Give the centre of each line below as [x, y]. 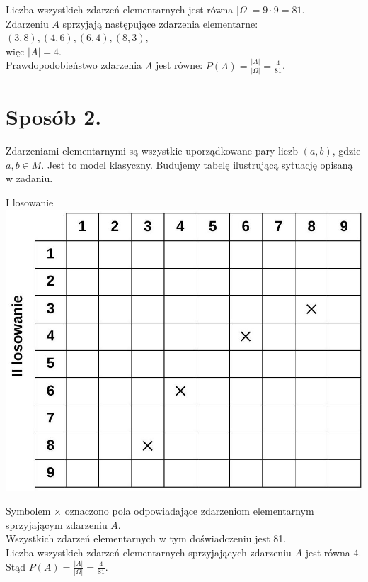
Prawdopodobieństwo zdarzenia [74, 65]
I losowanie [30, 202]
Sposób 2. [54, 117]
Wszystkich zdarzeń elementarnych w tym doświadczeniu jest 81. [146, 538]
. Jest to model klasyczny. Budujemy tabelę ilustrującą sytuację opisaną [197, 164]
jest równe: [179, 65]
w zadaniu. [29, 178]
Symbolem [28, 511]
